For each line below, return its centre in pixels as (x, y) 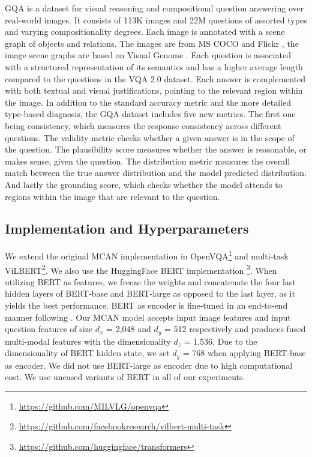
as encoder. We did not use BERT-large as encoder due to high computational (149, 365)
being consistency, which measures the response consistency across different (143, 125)
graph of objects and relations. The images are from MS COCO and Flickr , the (152, 43)
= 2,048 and (129, 329)
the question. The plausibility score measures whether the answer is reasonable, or (156, 149)
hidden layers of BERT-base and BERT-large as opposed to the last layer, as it (150, 293)
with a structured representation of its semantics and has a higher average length (154, 66)
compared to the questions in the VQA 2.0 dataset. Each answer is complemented (155, 78)
